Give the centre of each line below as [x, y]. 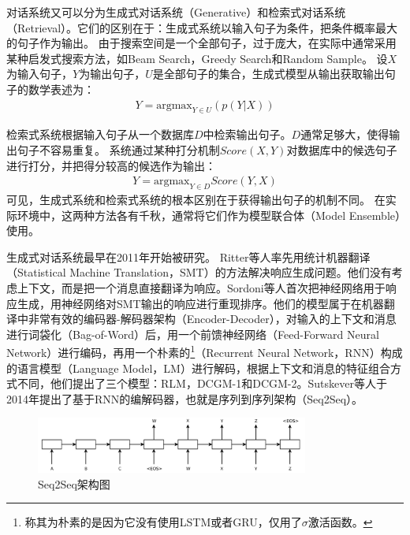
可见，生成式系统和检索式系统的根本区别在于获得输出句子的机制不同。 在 [196, 199]
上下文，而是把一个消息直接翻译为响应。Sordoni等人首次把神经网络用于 [201, 287]
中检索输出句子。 [247, 134]
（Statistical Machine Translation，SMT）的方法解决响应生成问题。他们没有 [199, 272]
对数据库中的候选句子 [342, 149]
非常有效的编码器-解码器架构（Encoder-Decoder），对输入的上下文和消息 [212, 319]
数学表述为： [61, 89]
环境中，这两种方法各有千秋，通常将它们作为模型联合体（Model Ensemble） [209, 215]
